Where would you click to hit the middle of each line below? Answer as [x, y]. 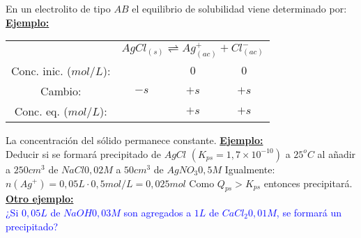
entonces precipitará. [308, 183]
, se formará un [309, 212]
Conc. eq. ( [41, 111]
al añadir [337, 153]
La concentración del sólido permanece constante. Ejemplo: [135, 140]
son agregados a [158, 212]
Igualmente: [250, 169]
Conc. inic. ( [41, 71]
